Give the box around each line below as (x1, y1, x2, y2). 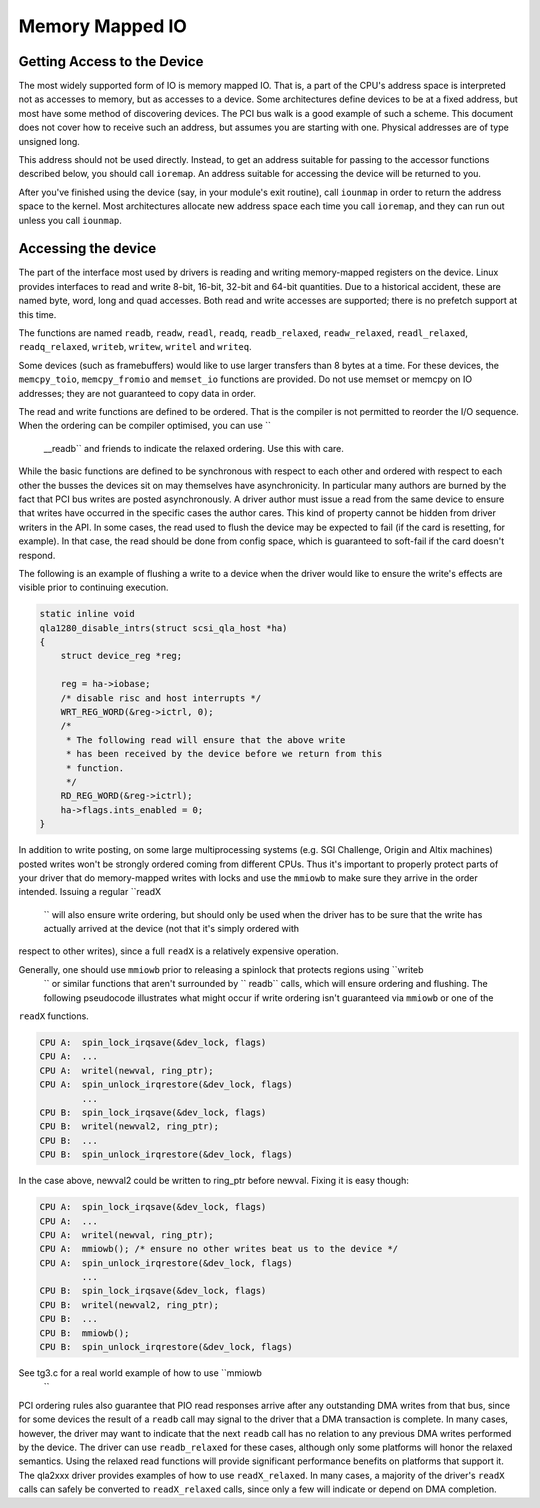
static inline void (39, 608, 135, 620)
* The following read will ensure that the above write (65, 734, 346, 745)
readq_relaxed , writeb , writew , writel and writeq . (18, 341, 252, 353)
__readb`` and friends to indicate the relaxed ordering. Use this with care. (43, 442, 345, 454)
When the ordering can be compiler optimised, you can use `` (18, 420, 272, 432)
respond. (18, 549, 56, 561)
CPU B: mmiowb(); (39, 1327, 130, 1339)
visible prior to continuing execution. (18, 581, 169, 594)
